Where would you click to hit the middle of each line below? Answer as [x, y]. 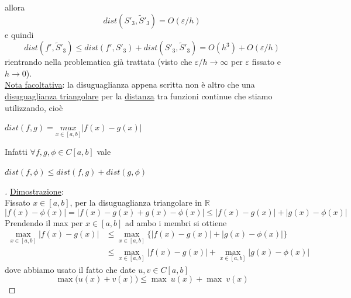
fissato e [266, 62]
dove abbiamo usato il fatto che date [70, 269]
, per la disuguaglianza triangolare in [136, 202]
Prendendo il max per [44, 222]
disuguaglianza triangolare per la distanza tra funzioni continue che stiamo [139, 96]
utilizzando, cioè [34, 107]
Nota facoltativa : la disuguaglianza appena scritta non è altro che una [130, 84]
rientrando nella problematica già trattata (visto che [99, 62]
